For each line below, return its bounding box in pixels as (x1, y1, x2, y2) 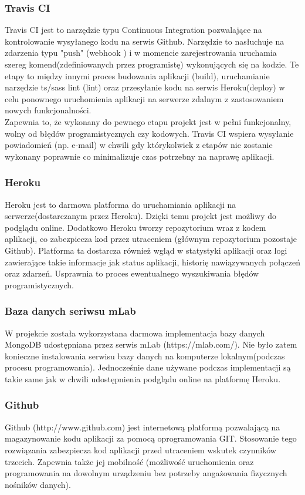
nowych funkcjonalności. (5, 104, 91, 116)
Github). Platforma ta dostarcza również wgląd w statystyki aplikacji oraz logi (5, 244, 287, 256)
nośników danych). (5, 478, 71, 490)
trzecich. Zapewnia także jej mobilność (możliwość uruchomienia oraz (5, 455, 254, 467)
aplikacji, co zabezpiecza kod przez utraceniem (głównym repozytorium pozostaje (5, 233, 297, 245)
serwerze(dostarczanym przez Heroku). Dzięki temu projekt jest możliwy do (5, 210, 276, 222)
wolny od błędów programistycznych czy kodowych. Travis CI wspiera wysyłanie (5, 127, 294, 139)
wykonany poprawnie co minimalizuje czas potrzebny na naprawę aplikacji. (5, 150, 274, 162)
